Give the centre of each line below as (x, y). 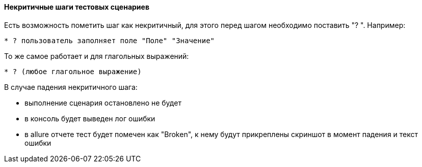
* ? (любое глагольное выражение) (73, 71)
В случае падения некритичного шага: (71, 87)
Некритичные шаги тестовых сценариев (77, 7)
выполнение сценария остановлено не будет (103, 103)
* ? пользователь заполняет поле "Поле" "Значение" (110, 40)
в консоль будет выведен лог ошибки (90, 118)
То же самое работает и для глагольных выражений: (97, 56)
